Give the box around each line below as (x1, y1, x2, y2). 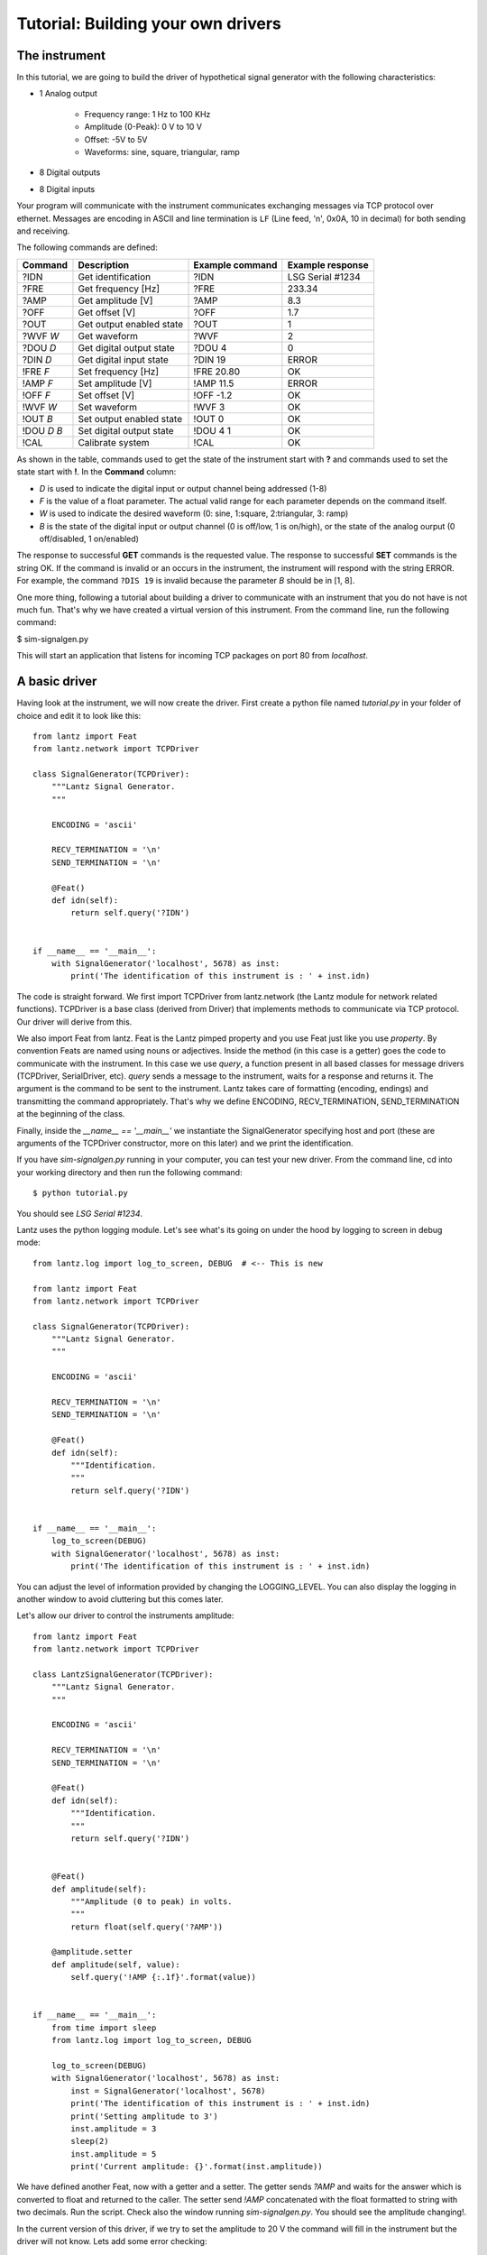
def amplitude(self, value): (51, 1959, 180, 1970)
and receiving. (16, 225, 70, 236)
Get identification (78, 271, 152, 283)
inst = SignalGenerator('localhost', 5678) (70, 2085, 266, 2096)
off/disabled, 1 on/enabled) (39, 533, 140, 545)
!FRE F (22, 365, 50, 378)
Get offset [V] (78, 306, 136, 318)
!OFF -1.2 (193, 389, 233, 401)
